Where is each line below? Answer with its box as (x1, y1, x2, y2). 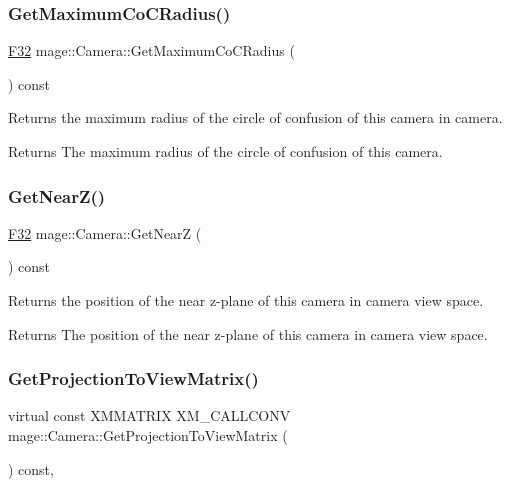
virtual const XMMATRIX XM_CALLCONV (8, 405, 291, 426)
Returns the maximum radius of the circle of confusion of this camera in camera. (8, 107, 503, 128)
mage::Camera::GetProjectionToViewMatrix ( (8, 425, 288, 445)
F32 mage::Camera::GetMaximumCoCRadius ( (8, 40, 295, 61)
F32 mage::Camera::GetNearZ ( (8, 222, 202, 243)
